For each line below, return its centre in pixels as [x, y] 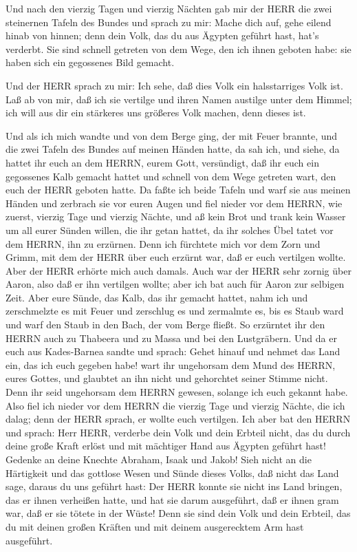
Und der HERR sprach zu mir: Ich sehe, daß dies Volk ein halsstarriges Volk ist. [174, 85]
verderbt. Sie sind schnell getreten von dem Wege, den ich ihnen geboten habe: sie [178, 49]
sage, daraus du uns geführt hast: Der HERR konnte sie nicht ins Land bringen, [174, 486]
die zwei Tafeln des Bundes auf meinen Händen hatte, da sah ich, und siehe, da [173, 149]
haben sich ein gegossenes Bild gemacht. [90, 62]
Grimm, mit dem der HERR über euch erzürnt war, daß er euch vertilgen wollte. [176, 257]
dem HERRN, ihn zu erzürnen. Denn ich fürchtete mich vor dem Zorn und [163, 243]
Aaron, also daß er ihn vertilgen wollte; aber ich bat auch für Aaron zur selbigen [175, 284]
